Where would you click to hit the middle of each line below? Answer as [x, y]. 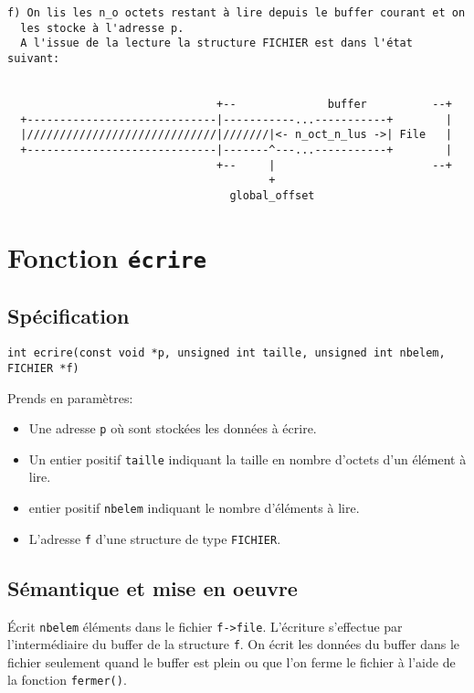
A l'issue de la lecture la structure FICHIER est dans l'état [216, 43]
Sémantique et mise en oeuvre [153, 587]
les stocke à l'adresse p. [102, 28]
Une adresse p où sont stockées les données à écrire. [173, 428]
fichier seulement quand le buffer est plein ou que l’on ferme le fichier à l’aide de [232, 661]
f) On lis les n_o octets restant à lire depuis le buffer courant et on [237, 13]
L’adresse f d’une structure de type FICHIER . [155, 538]
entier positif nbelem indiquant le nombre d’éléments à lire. [194, 508]
